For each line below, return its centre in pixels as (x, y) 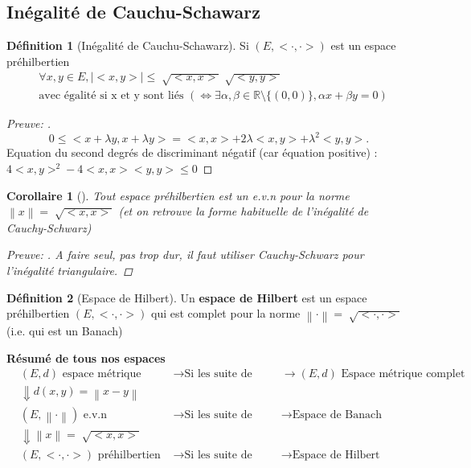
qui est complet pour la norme (226, 313)
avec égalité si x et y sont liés (111, 96)
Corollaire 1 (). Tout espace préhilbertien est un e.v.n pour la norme (178, 195)
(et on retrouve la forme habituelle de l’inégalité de (244, 211)
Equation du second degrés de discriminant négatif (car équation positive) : (192, 152)
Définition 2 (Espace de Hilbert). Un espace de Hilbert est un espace (187, 297)
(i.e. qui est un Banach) (65, 331)
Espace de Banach (337, 415)
